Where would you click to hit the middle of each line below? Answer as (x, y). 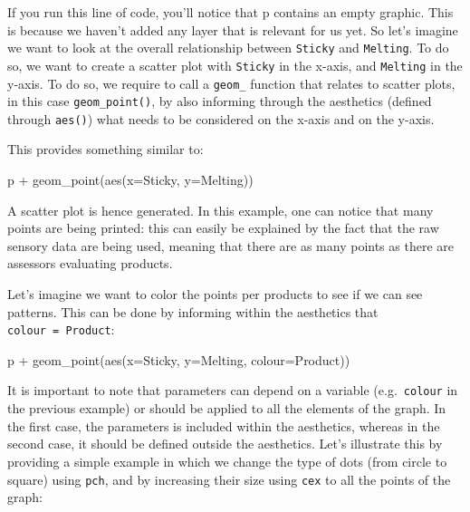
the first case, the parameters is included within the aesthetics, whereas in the (224, 425)
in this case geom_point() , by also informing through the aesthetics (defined (220, 101)
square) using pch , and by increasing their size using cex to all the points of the (229, 479)
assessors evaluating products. (90, 263)
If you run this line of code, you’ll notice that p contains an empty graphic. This (230, 12)
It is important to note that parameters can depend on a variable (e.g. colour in (233, 390)
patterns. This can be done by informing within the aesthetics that (193, 311)
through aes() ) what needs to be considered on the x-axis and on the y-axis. (221, 118)
